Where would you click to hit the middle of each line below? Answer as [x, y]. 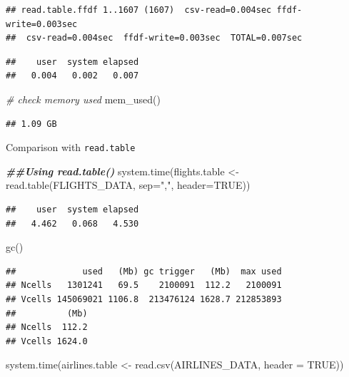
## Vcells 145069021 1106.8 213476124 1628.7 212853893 [144, 299]
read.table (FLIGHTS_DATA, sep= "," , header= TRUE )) [128, 185]
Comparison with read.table [71, 147]
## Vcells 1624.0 [47, 341]
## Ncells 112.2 [47, 327]
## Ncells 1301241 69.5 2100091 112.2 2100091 [144, 285]
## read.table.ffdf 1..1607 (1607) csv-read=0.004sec [139, 10]
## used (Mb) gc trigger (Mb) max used [144, 271]
